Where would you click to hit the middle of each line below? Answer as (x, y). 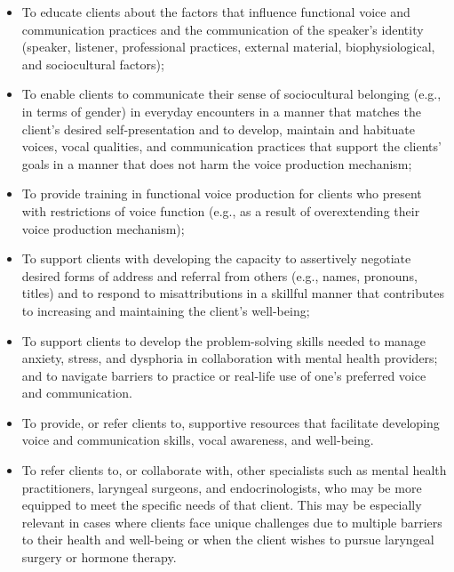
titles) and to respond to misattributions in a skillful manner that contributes (233, 293)
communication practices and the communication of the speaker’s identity (223, 29)
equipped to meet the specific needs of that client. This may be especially (222, 505)
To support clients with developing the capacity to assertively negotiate (216, 258)
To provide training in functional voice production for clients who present (222, 193)
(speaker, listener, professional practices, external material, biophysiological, (228, 47)
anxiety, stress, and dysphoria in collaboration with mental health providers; (230, 358)
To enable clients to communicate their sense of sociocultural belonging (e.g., (231, 94)
